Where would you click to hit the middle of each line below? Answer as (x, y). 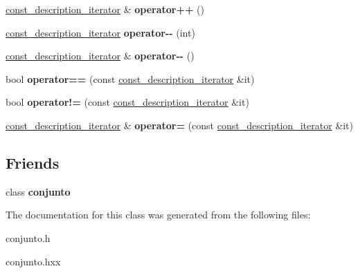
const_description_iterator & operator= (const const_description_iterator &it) (179, 125)
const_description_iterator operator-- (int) (100, 32)
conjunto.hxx (33, 261)
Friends (33, 162)
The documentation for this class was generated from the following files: (158, 215)
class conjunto (38, 191)
